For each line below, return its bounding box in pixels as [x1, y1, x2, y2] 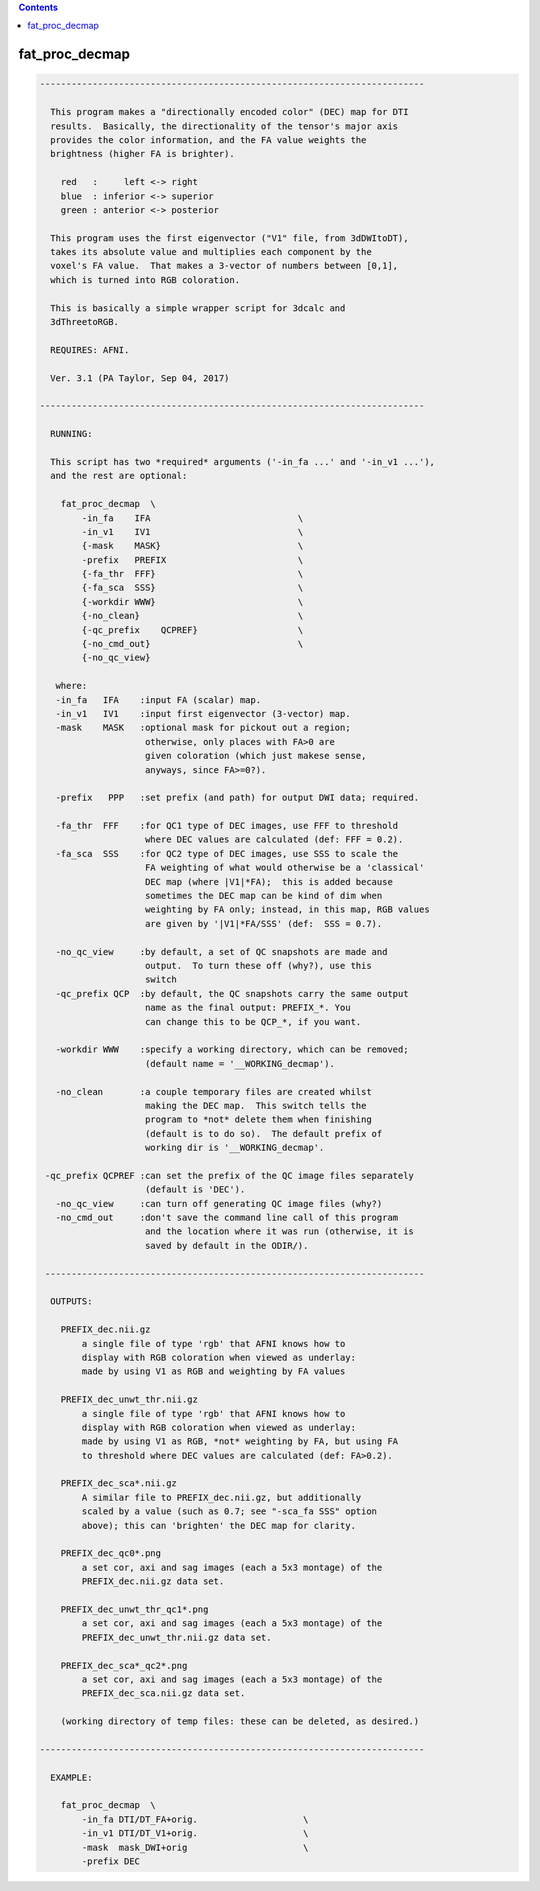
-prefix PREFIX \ [81, 554, 304, 565]
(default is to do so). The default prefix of [145, 1128, 383, 1139]
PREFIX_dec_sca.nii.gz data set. [81, 1688, 246, 1699]
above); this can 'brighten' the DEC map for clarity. [81, 1520, 357, 1531]
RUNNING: [50, 428, 93, 440]
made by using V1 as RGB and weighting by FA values [81, 1366, 346, 1377]
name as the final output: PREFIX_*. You [145, 1002, 351, 1014]
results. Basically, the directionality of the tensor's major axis [50, 120, 399, 132]
